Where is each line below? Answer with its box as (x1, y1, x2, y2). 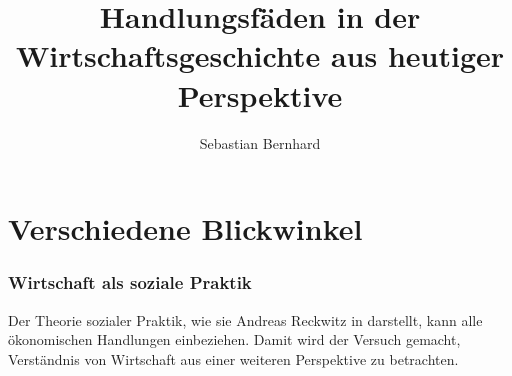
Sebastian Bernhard (199, 132, 321, 153)
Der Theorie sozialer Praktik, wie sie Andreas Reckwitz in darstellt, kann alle (8, 309, 483, 330)
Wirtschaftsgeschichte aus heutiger (15, 35, 505, 76)
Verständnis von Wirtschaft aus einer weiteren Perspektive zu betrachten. (8, 348, 459, 369)
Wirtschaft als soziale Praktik (8, 270, 252, 295)
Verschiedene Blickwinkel (8, 208, 363, 249)
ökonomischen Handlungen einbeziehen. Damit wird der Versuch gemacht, (8, 329, 461, 350)
